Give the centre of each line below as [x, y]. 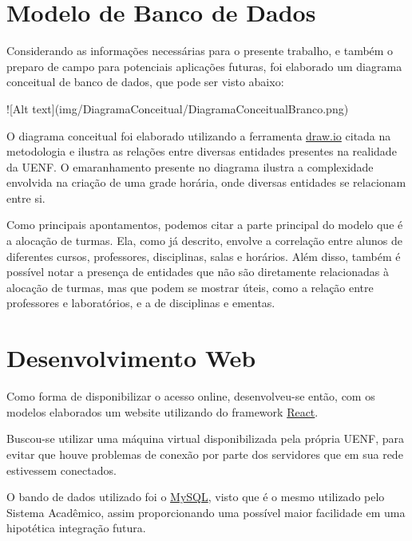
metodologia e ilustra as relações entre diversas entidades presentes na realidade [202, 151]
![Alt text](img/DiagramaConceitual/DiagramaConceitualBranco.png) [178, 108]
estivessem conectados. [61, 470]
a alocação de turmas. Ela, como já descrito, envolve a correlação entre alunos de [205, 241]
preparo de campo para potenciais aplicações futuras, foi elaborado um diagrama [204, 66]
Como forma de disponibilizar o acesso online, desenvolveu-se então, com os [191, 396]
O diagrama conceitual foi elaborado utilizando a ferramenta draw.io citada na [199, 135]
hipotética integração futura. [76, 528]
